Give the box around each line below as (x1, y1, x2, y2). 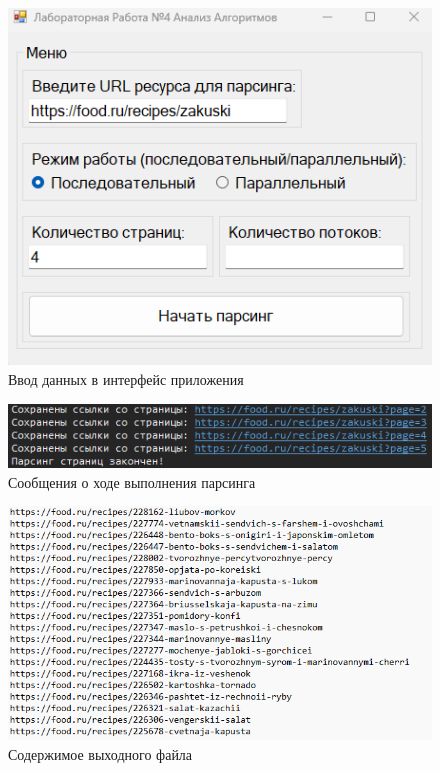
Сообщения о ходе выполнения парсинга (8, 471, 256, 492)
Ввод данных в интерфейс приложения (8, 369, 244, 390)
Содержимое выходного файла (8, 743, 193, 764)
